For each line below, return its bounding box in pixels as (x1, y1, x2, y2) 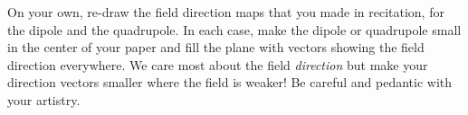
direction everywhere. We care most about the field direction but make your (7, 55, 428, 74)
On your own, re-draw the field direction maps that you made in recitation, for (7, 3, 444, 21)
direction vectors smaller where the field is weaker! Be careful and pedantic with (7, 73, 453, 92)
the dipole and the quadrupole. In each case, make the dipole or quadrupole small (7, 20, 462, 39)
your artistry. (7, 90, 81, 109)
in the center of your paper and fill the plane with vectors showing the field (7, 38, 425, 57)
